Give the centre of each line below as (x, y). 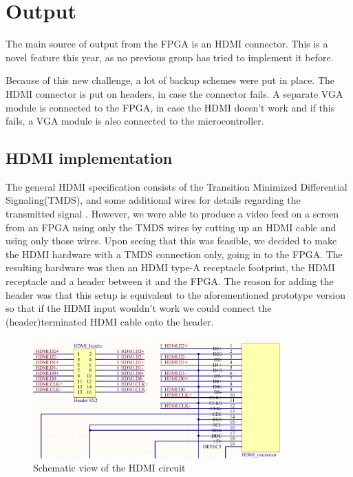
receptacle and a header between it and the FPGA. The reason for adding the (170, 281)
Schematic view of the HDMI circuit (109, 468)
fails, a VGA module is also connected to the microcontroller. (135, 121)
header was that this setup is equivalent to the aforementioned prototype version (176, 294)
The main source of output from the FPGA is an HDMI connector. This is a (167, 44)
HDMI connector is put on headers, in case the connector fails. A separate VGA (174, 93)
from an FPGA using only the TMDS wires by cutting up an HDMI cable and (171, 227)
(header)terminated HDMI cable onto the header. (110, 321)
